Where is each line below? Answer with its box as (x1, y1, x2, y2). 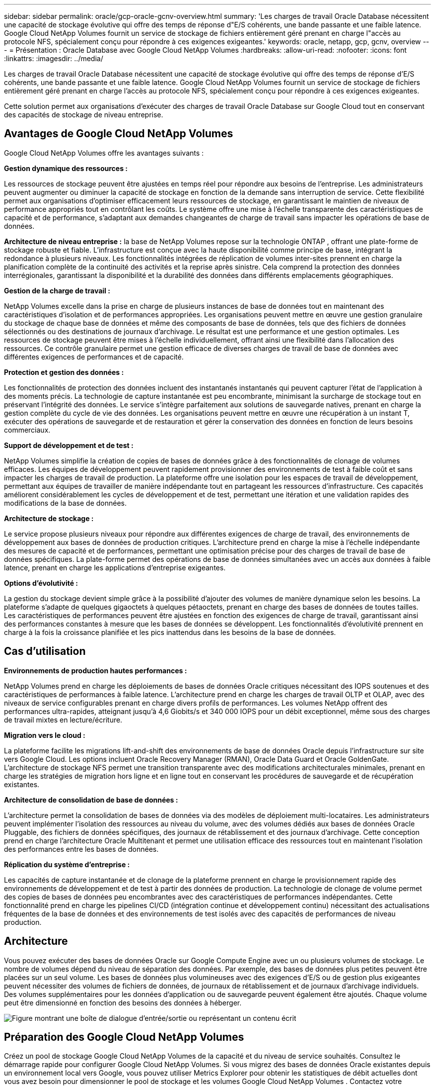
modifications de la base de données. (4, 498, 127, 507)
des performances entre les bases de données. (4, 844, 159, 853)
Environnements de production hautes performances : (4, 666, 187, 675)
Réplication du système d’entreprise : (4, 860, 130, 869)
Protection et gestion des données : (4, 367, 124, 376)
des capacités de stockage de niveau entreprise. (4, 110, 163, 119)
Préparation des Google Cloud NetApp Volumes (4, 1030, 244, 1043)
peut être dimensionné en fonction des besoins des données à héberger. (4, 998, 242, 1007)
